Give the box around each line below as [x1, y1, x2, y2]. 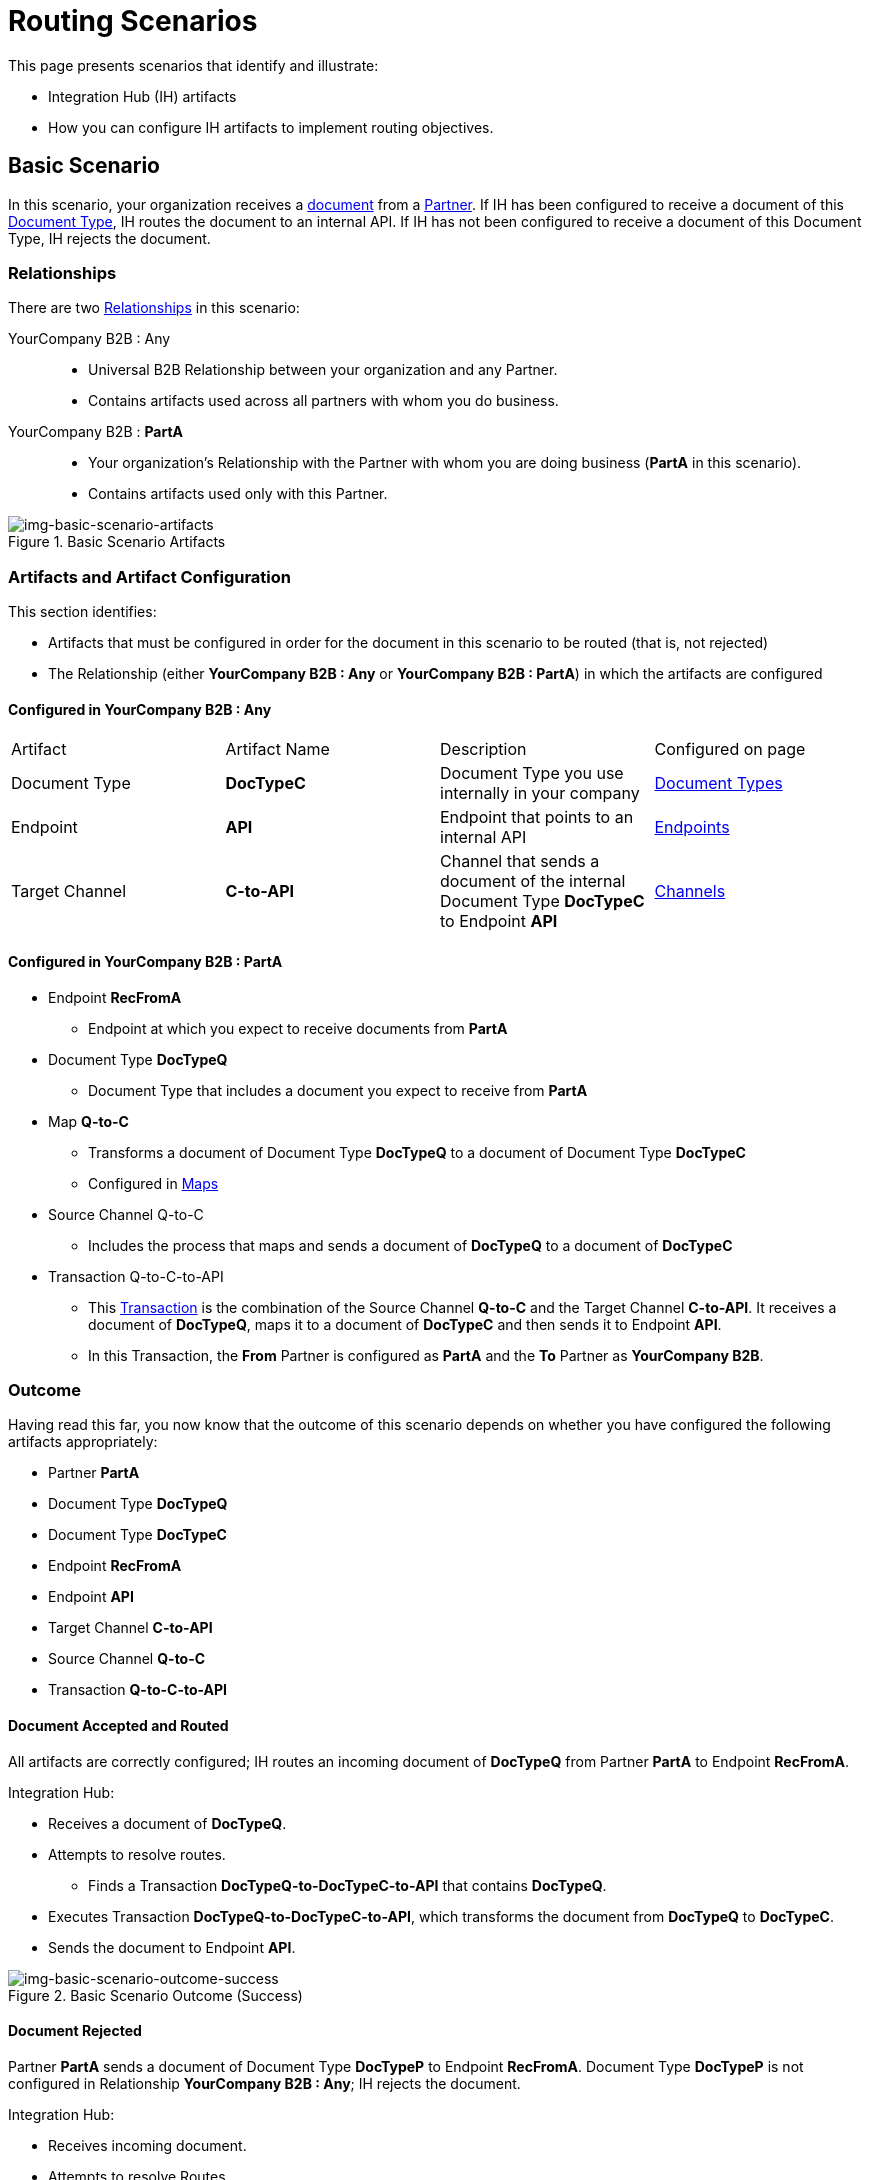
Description [440, 739, 527, 760]
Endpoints [654, 817, 730, 838]
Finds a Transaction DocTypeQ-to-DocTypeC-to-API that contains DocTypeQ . [88, 1876, 607, 1894]
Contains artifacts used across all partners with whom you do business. [88, 392, 559, 410]
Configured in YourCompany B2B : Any [8, 700, 272, 718]
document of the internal [440, 871, 626, 892]
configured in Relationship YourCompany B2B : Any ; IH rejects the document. [8, 2074, 521, 2092]
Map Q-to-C [48, 1112, 129, 1130]
